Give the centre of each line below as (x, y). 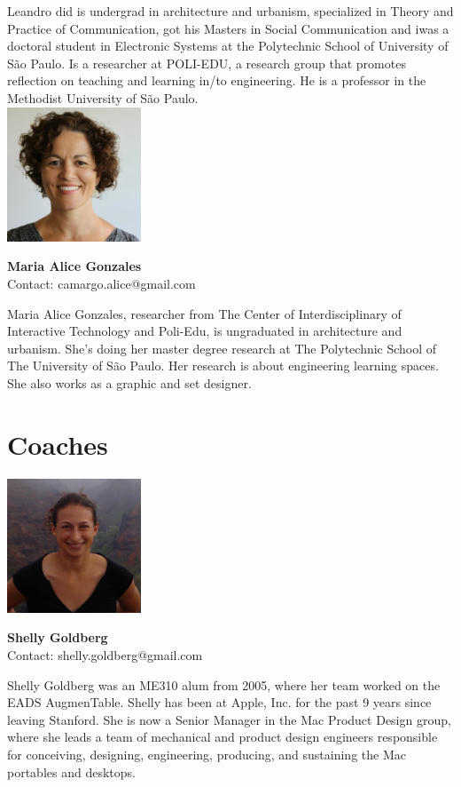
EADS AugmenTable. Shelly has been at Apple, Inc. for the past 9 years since (219, 702)
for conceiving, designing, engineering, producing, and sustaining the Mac (207, 754)
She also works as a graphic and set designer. (129, 382)
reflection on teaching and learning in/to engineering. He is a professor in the (217, 80)
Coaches (58, 444)
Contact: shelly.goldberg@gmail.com (105, 654)
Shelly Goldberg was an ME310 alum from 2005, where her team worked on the (224, 684)
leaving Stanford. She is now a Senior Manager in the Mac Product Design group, (229, 719)
